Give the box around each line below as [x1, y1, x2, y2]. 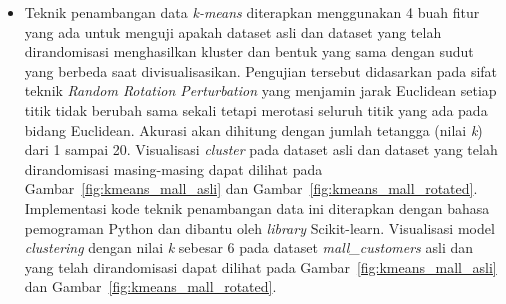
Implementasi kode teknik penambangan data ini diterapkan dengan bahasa [24, 197, 490, 218]
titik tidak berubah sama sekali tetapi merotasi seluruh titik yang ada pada [24, 99, 488, 120]
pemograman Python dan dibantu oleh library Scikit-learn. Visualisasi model [24, 217, 495, 238]
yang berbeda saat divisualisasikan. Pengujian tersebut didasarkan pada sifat [24, 60, 498, 81]
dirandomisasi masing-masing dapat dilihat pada [24, 158, 323, 179]
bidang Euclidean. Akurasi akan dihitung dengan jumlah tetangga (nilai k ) [24, 119, 483, 140]
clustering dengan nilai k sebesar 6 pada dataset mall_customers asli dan [24, 237, 474, 258]
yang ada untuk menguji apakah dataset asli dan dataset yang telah [24, 21, 442, 42]
